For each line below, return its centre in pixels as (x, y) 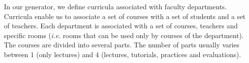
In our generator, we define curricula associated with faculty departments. (115, 6)
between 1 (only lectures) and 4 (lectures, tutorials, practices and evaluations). (123, 54)
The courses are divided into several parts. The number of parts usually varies (122, 45)
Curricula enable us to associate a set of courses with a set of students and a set (125, 16)
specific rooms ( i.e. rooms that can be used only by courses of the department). (124, 35)
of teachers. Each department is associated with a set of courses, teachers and (121, 26)
